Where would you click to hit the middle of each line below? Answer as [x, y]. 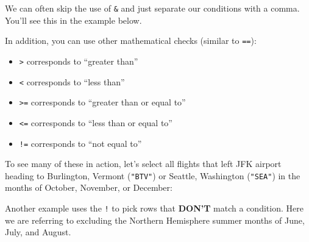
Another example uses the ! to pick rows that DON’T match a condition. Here [154, 208]
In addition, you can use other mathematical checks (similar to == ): [131, 41]
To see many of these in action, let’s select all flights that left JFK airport [143, 164]
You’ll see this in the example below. [73, 20]
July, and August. [38, 232]
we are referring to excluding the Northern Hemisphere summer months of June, [155, 220]
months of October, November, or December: [89, 187]
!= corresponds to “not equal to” [80, 143]
